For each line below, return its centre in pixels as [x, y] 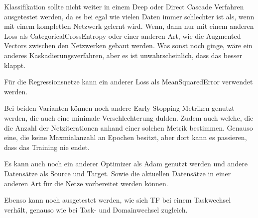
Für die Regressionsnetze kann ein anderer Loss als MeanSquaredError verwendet [129, 82]
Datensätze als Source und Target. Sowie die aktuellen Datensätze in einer [118, 173]
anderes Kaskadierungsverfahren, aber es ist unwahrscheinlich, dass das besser [123, 55]
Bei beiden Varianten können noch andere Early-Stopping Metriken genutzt [119, 108]
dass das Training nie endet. [47, 147]
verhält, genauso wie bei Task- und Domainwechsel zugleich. [96, 209]
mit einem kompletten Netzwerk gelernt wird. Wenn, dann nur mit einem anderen [129, 26]
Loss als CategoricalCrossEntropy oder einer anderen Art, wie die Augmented [123, 36]
